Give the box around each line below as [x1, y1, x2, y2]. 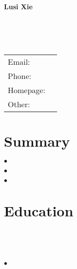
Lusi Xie [4, 1, 33, 11]
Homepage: [8, 84, 45, 96]
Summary [4, 131, 70, 151]
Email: [8, 56, 30, 68]
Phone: [8, 70, 32, 82]
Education [4, 200, 74, 220]
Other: [8, 98, 30, 110]
